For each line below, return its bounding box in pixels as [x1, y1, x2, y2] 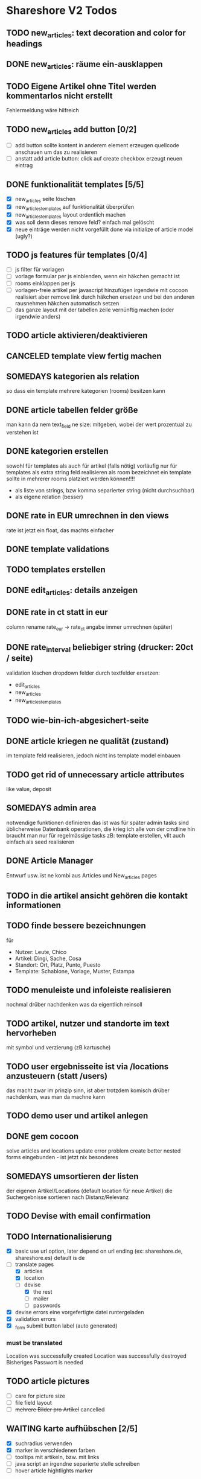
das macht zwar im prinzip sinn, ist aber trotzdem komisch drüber [6, 1087, 170, 1094]
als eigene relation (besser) [14, 493, 83, 500]
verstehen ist [6, 428, 39, 436]
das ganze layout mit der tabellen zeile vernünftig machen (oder [14, 306, 174, 313]
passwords [33, 1302, 61, 1309]
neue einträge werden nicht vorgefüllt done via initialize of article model [14, 226, 194, 233]
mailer [33, 1295, 49, 1302]
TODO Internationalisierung [6, 1232, 112, 1242]
